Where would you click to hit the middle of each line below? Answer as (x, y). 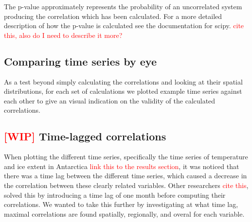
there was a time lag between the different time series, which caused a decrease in (126, 176)
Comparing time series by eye (80, 61)
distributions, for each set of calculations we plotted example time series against (123, 91)
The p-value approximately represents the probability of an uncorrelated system (123, 6)
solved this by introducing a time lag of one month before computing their (115, 195)
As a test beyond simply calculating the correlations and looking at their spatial (123, 81)
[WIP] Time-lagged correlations (85, 136)
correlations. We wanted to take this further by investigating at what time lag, (121, 204)
